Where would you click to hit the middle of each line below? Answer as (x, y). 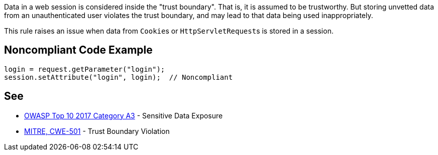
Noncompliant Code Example (78, 50)
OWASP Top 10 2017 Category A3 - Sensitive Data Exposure (124, 115)
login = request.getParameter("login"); (85, 69)
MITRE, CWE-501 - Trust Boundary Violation (97, 131)
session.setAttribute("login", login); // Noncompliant (119, 77)
